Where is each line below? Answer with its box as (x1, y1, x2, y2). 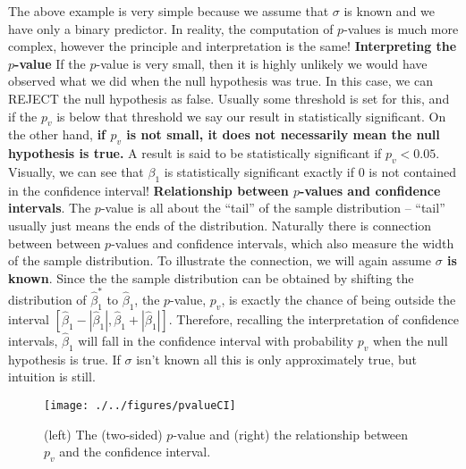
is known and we (343, 2, 436, 20)
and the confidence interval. (59, 442, 211, 461)
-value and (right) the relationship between (173, 424, 409, 443)
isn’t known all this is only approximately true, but (136, 349, 418, 368)
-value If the (14, 54, 86, 72)
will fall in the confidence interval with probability (78, 331, 354, 350)
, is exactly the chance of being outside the (221, 290, 456, 309)
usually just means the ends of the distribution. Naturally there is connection (8, 215, 432, 234)
